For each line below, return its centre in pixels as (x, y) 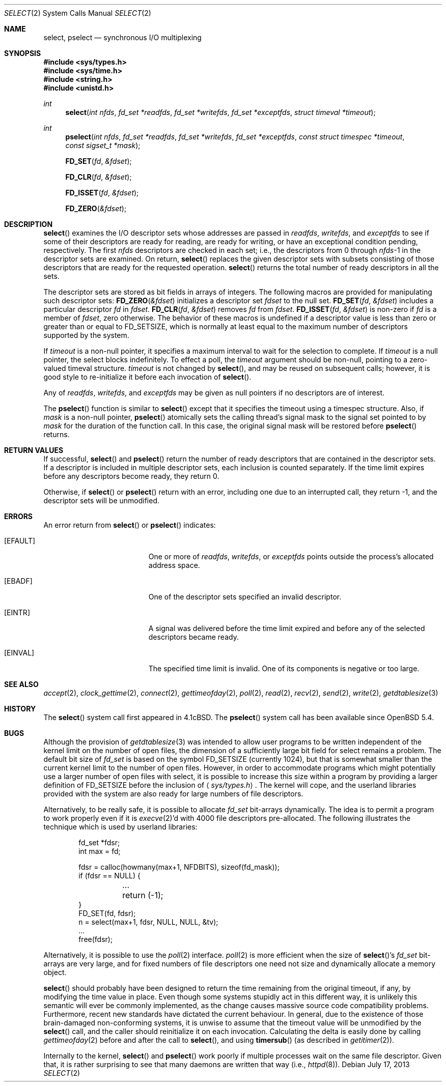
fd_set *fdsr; (99, 842)
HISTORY (20, 709)
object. (55, 972)
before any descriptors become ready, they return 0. (131, 476)
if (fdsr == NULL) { (110, 876)
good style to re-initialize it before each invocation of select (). (147, 377)
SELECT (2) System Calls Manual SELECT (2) (78, 13)
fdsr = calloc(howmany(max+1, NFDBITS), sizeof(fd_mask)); (179, 867)
